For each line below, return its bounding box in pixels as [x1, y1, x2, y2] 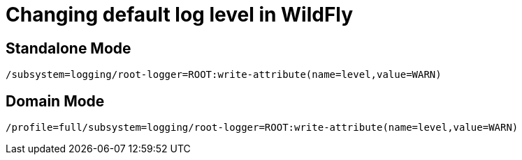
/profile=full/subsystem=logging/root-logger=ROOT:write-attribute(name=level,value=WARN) [6, 122, 519, 134]
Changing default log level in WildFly [6, 3, 354, 26]
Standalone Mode [6, 39, 131, 57]
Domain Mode [6, 92, 105, 110]
